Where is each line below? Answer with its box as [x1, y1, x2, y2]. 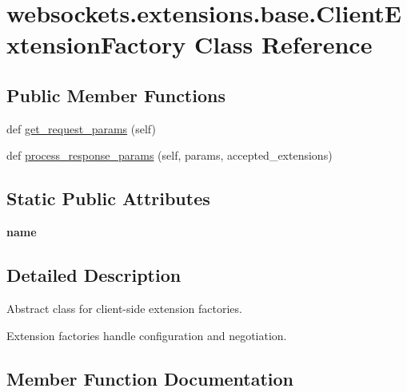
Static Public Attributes [6, 186, 210, 211]
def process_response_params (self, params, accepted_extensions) [6, 147, 333, 164]
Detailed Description [6, 263, 182, 287]
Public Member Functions [6, 82, 225, 107]
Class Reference [194, 28, 373, 61]
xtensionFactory [6, 28, 186, 61]
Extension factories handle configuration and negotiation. [6, 327, 287, 343]
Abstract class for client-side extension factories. [6, 299, 242, 316]
